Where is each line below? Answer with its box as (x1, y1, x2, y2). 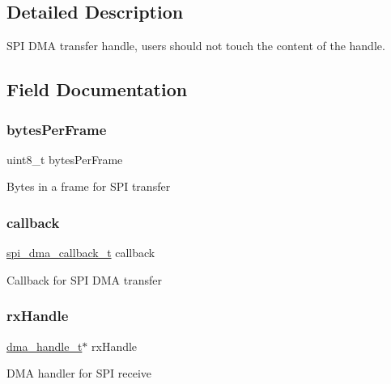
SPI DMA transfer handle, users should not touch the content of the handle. (6, 37, 385, 54)
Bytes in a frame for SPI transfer (6, 178, 171, 195)
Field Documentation (6, 77, 188, 102)
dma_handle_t (6, 337, 83, 354)
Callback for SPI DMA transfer (6, 271, 162, 288)
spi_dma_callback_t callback (6, 244, 155, 261)
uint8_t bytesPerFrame (6, 150, 123, 167)
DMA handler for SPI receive (6, 365, 152, 382)
